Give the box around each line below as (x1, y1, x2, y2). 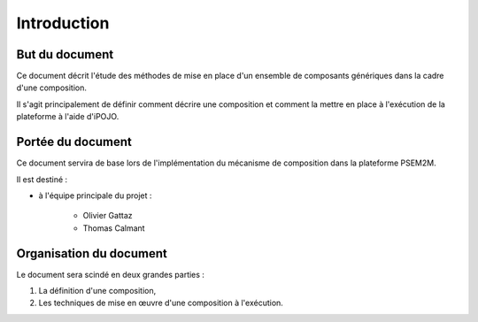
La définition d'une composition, (38, 286, 157, 295)
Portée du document (16, 134, 133, 149)
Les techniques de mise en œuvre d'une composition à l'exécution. (38, 297, 283, 309)
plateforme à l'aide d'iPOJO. (16, 111, 119, 122)
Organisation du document (16, 246, 167, 261)
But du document (16, 47, 114, 62)
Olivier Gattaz (82, 211, 133, 221)
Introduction (16, 13, 110, 33)
